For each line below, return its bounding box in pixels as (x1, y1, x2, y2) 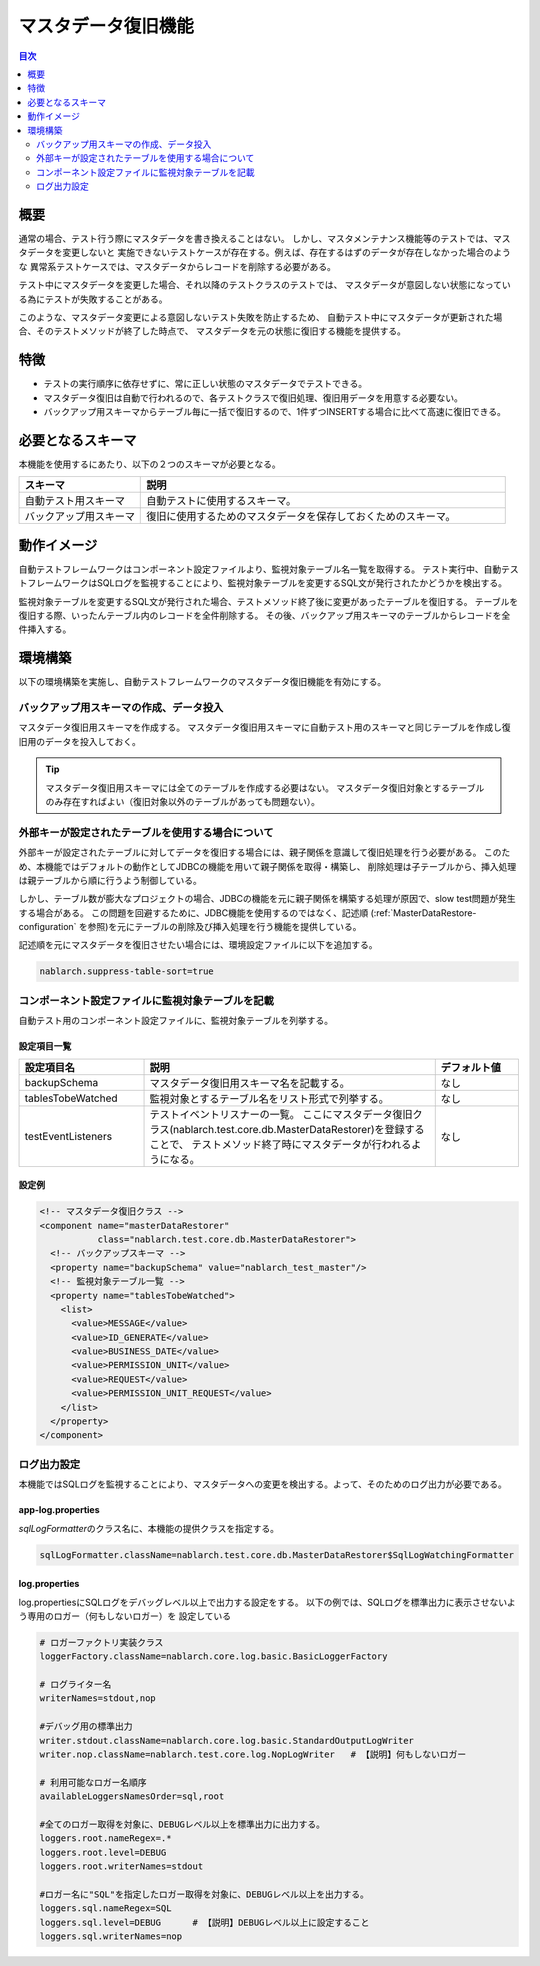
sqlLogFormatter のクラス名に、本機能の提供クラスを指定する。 (18, 1522, 280, 1534)
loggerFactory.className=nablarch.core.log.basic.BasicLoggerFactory (39, 1651, 388, 1662)
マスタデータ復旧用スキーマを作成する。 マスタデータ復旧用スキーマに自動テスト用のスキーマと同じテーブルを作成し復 (18, 721, 512, 734)
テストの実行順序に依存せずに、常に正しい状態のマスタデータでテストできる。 (43, 378, 368, 390)
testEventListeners (24, 1129, 113, 1143)
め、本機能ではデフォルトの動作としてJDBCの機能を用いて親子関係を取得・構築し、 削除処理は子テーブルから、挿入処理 (18, 860, 517, 872)
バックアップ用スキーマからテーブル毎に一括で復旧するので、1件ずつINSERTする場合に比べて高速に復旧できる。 (43, 406, 507, 417)
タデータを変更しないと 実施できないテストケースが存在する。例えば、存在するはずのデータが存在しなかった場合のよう (18, 246, 512, 259)
